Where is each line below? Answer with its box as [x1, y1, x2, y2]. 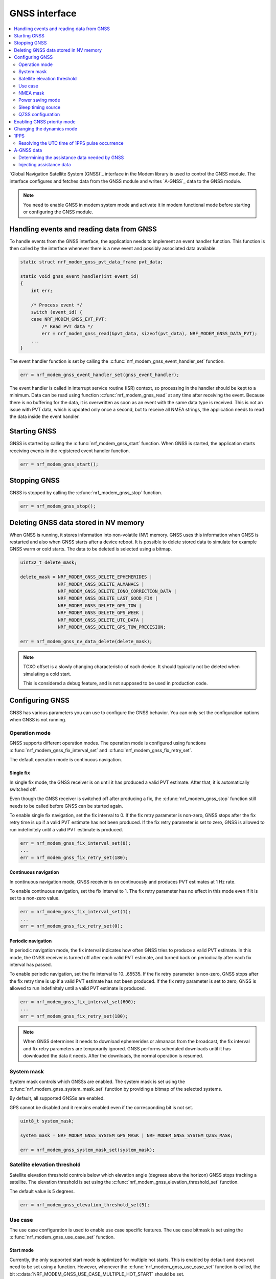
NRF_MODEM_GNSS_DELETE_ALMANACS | [58, 581, 145, 587]
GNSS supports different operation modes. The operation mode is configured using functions [9, 740, 206, 746]
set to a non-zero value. [9, 895, 60, 901]
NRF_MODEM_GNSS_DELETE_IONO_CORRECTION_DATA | [58, 588, 177, 594]
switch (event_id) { [31, 309, 83, 315]
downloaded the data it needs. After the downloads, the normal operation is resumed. [23, 1053, 204, 1059]
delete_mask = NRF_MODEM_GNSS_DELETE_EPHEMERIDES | [20, 574, 153, 580]
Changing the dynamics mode [14, 126, 78, 132]
